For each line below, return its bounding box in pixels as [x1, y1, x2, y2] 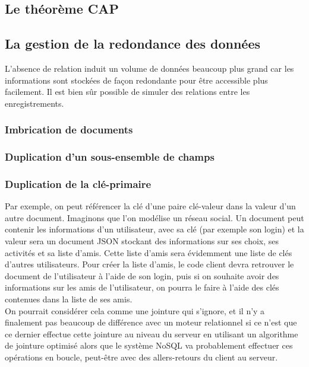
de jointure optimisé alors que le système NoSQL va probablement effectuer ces [5, 339, 293, 352]
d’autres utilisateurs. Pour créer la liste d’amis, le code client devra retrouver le [5, 258, 294, 270]
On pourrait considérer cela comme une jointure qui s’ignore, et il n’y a [5, 304, 265, 317]
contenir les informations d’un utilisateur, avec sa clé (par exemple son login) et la [5, 223, 304, 235]
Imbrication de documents [5, 122, 133, 137]
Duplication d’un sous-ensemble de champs [5, 149, 215, 164]
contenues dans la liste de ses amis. [5, 293, 133, 305]
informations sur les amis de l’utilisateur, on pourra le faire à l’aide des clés [5, 281, 279, 293]
